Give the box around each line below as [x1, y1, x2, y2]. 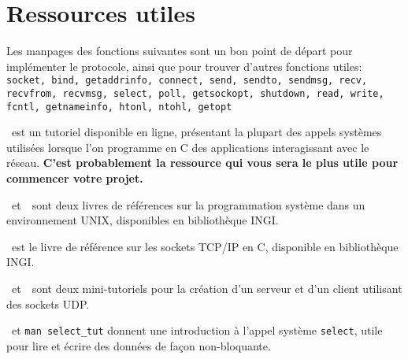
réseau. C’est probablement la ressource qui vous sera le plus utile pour [6, 154, 399, 171]
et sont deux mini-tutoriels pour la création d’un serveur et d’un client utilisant [11, 280, 402, 297]
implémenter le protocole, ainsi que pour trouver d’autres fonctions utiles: [6, 57, 362, 74]
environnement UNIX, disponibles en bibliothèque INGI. [6, 212, 279, 228]
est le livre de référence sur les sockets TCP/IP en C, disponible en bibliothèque [11, 238, 399, 254]
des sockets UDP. [6, 295, 90, 312]
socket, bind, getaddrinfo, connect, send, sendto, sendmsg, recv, [6, 75, 368, 87]
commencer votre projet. [6, 170, 143, 187]
